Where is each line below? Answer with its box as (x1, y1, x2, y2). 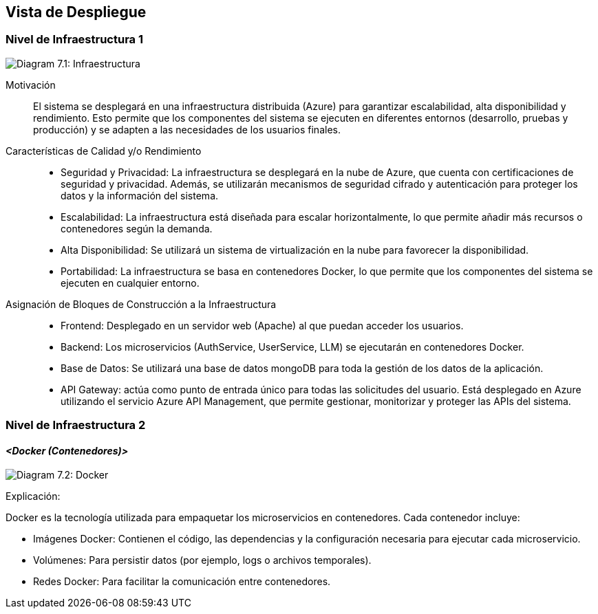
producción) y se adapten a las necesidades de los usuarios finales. (33, 123, 341, 135)
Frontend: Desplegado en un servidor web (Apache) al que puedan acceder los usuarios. (61, 319, 464, 331)
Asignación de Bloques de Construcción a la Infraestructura (6, 298, 277, 310)
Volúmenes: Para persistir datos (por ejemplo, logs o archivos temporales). (33, 554, 372, 567)
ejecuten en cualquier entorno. (61, 276, 200, 289)
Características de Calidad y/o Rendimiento (6, 144, 202, 157)
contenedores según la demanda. (61, 222, 213, 234)
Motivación (6, 78, 56, 91)
